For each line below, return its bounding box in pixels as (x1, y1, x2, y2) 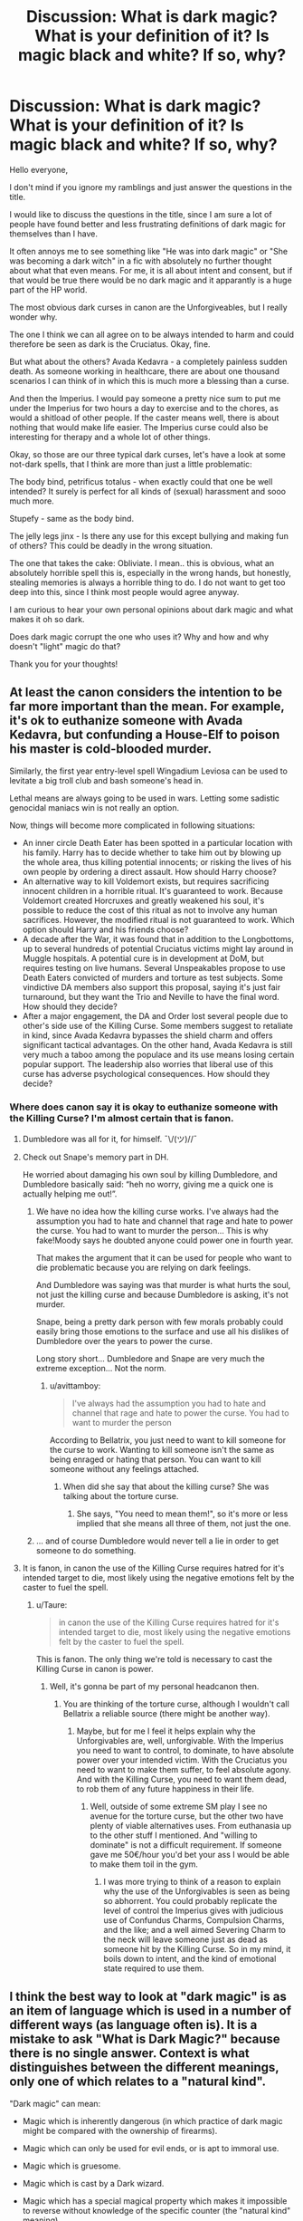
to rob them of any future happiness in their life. (76, 1784, 255, 1794)
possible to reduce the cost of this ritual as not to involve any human (22, 904, 278, 916)
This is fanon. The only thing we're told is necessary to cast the (35, 1654, 273, 1665)
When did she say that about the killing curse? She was (62, 1481, 270, 1492)
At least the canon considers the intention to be (9, 685, 283, 700)
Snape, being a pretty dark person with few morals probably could (35, 1316, 283, 1328)
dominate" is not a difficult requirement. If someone (90, 1840, 282, 1851)
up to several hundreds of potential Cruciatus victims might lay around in (22, 943, 294, 954)
